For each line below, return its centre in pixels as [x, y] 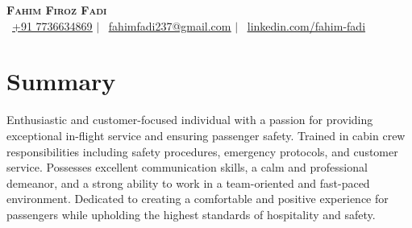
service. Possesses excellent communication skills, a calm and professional [187, 167]
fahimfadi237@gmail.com [170, 25]
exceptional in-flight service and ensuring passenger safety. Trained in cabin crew [206, 135]
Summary [61, 81]
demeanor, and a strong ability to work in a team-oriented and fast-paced [188, 182]
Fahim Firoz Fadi [57, 10]
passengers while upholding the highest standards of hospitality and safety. [191, 214]
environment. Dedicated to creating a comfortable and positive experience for [198, 199]
